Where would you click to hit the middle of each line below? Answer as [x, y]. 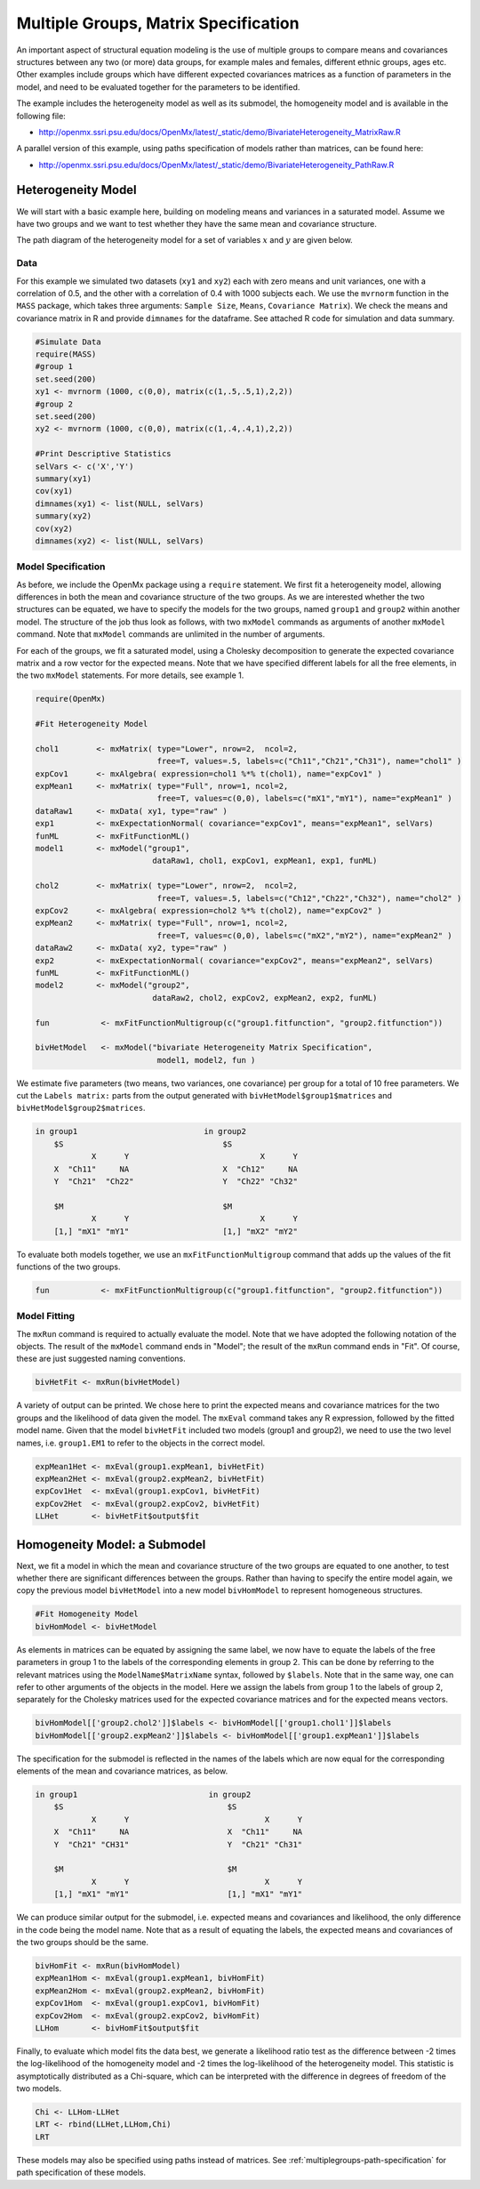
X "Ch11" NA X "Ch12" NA [176, 1169]
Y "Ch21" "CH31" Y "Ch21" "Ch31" [178, 1844]
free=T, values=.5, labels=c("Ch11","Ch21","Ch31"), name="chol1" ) [309, 761]
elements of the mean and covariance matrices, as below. [122, 1771]
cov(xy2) [54, 528]
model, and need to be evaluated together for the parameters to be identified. [158, 87]
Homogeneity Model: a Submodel [111, 1545]
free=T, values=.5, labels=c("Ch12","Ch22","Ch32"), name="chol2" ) [309, 898]
